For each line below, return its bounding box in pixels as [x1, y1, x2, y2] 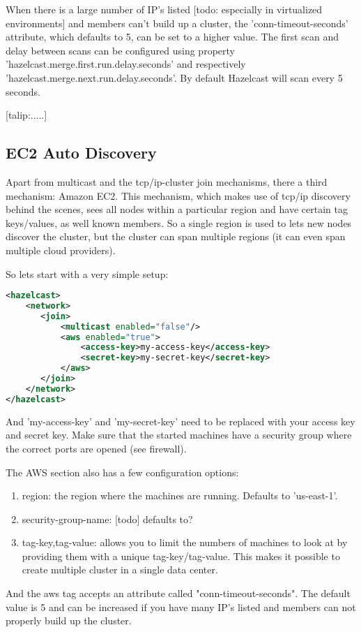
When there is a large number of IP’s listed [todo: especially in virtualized [6, 2, 323, 16]
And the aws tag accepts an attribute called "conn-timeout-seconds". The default [6, 586, 351, 601]
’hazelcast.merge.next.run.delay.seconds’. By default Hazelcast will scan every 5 [6, 70, 343, 84]
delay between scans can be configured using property [6, 43, 235, 57]
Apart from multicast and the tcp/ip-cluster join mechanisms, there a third [6, 174, 328, 189]
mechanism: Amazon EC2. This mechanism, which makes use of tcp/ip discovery [6, 188, 351, 203]
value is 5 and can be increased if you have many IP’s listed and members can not [6, 599, 356, 614]
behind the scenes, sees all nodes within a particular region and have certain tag [6, 202, 348, 216]
